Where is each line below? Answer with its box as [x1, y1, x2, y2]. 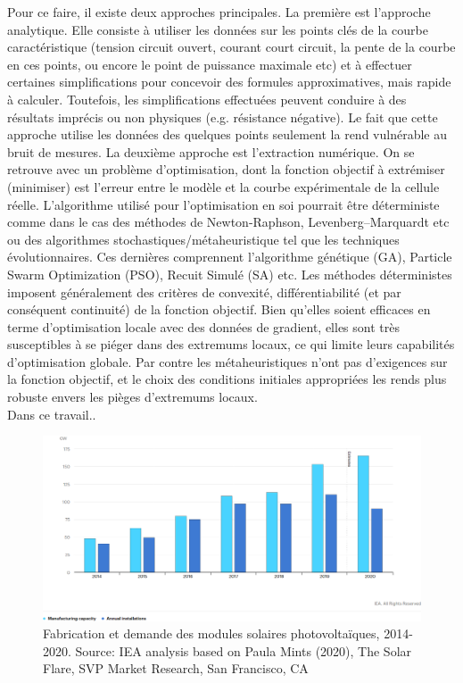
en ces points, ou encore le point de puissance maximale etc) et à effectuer [7, 54, 412, 73]
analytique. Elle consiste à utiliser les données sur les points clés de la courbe [7, 20, 428, 38]
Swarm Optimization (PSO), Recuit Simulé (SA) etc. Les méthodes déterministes [7, 264, 452, 283]
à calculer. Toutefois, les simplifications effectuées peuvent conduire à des [7, 89, 407, 108]
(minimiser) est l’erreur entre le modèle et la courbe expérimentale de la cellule [7, 177, 440, 196]
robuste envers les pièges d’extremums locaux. [7, 387, 258, 406]
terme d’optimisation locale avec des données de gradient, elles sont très [7, 317, 400, 336]
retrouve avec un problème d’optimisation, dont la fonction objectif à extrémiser [7, 160, 445, 179]
